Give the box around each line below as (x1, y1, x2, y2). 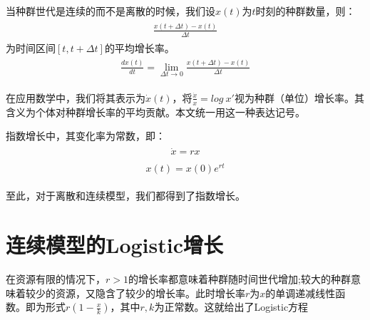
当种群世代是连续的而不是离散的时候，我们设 (6, 4, 215, 18)
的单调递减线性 (265, 285, 336, 300)
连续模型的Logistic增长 (6, 230, 223, 259)
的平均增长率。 (104, 40, 175, 55)
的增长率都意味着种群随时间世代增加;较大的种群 (128, 272, 351, 287)
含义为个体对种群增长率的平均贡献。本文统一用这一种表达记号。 (6, 104, 305, 119)
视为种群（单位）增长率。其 (234, 90, 364, 105)
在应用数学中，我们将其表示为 (6, 90, 145, 105)
